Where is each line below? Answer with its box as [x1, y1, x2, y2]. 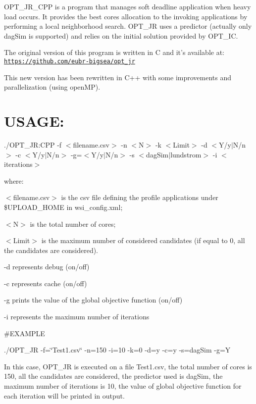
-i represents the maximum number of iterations [4, 311, 150, 322]
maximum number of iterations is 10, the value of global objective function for [4, 381, 242, 391]
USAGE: [4, 111, 64, 131]
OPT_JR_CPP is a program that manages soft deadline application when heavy [4, 1, 251, 11]
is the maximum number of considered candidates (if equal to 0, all [41, 235, 245, 246]
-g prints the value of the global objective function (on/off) [4, 295, 183, 305]
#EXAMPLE [4, 328, 45, 338]
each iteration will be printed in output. [4, 390, 125, 401]
